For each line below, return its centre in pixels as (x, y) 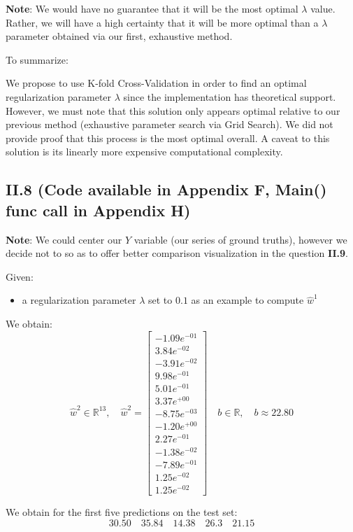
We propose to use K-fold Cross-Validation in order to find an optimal (156, 83)
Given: (20, 276)
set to (160, 300)
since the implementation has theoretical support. (230, 96)
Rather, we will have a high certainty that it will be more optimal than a (162, 22)
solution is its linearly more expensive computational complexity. (144, 152)
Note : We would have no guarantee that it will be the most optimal (152, 8)
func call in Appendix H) (98, 210)
